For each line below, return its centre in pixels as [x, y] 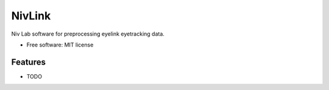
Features [28, 62]
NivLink [31, 16]
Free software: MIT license [60, 45]
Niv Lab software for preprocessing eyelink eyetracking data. [88, 34]
